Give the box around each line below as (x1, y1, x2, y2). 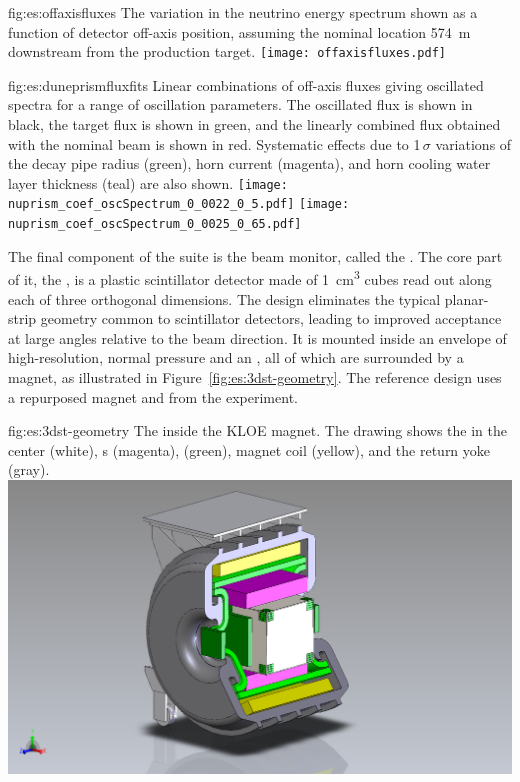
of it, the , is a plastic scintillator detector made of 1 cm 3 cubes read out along (8, 266, 492, 290)
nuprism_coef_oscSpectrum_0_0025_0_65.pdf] (8, 217, 302, 232)
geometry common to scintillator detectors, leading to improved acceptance (40, 308, 502, 329)
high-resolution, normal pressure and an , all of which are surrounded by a (8, 347, 464, 368)
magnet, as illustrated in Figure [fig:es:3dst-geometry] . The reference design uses (8, 367, 502, 387)
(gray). (8, 459, 50, 480)
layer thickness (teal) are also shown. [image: (8, 172, 288, 193)
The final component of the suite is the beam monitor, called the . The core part (8, 245, 503, 266)
